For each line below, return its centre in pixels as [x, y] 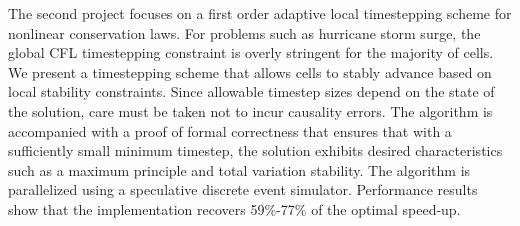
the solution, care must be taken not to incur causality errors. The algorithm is [250, 110]
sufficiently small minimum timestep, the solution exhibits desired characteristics [255, 150]
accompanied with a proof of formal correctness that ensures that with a [230, 130]
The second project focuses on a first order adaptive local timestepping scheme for [260, 13]
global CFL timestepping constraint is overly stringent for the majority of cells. [251, 52]
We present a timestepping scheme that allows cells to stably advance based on [250, 71]
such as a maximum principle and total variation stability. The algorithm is [239, 169]
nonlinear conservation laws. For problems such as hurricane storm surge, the [244, 32]
